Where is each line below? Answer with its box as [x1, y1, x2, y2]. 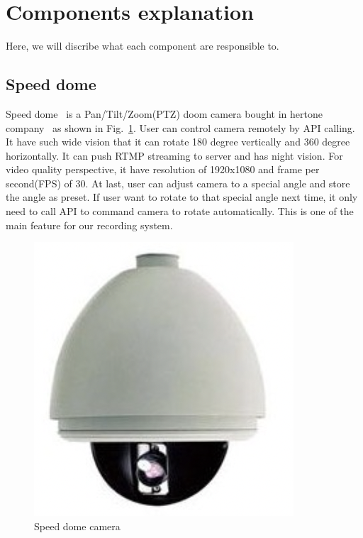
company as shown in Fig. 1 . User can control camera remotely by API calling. [6, 120, 355, 135]
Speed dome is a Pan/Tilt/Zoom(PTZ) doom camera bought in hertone [6, 106, 323, 121]
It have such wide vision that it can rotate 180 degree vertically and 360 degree [6, 134, 350, 149]
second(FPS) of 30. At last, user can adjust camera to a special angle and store [6, 175, 350, 190]
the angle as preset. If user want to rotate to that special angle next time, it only [6, 190, 358, 204]
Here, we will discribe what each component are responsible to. [6, 38, 279, 53]
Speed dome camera [34, 518, 121, 533]
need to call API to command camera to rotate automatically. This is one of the [6, 204, 354, 219]
